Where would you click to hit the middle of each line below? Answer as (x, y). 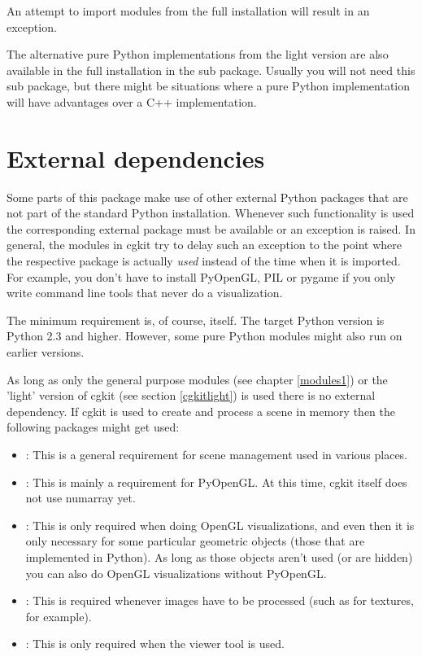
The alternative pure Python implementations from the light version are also (198, 54)
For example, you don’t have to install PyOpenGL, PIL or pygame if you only (201, 276)
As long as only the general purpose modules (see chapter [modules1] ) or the (197, 379)
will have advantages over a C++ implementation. (132, 101)
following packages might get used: (93, 427)
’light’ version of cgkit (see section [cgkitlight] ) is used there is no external (191, 395)
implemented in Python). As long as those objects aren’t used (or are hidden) (219, 556)
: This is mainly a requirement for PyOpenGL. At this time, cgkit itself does (216, 482)
